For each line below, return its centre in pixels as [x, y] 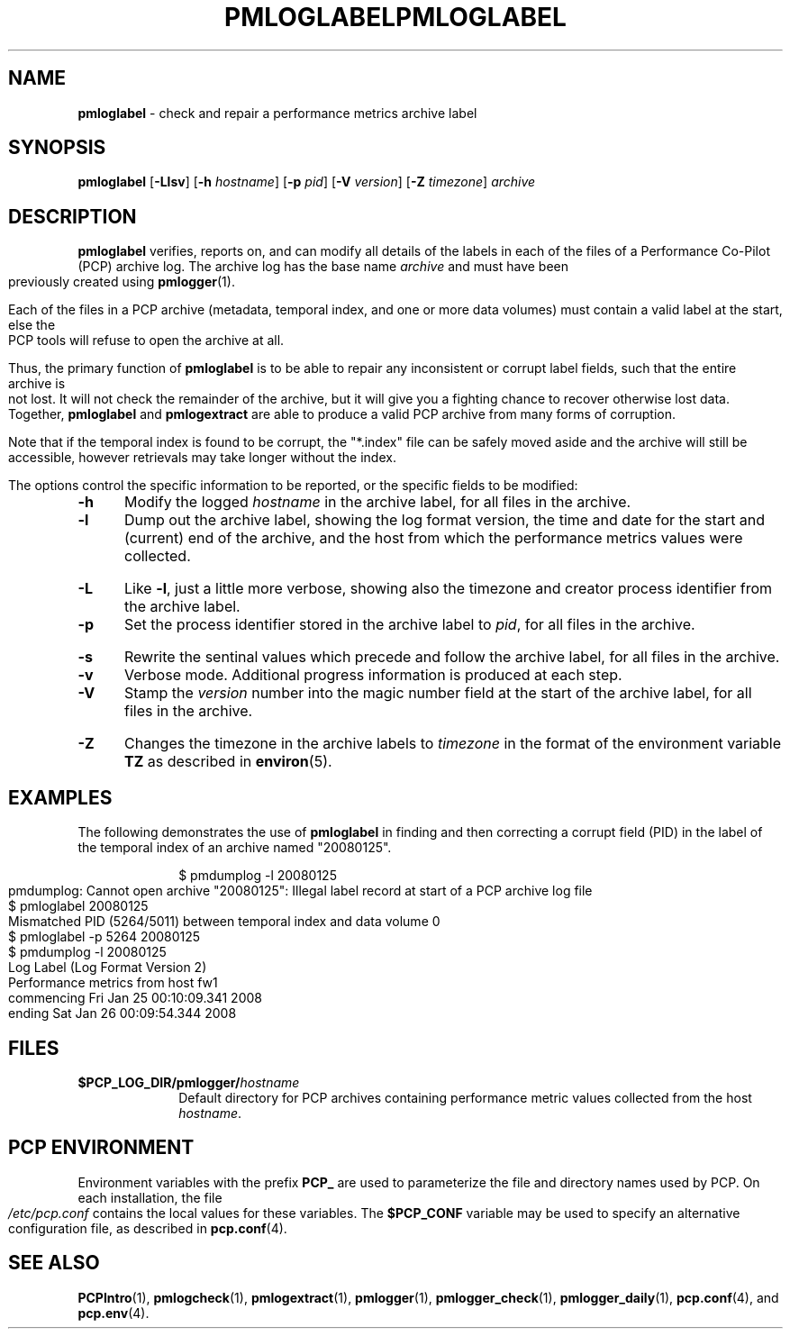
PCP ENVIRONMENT [101, 1148]
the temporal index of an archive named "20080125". [235, 848]
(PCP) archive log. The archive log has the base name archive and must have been [323, 267]
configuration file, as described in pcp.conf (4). [148, 1228]
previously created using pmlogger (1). [122, 282]
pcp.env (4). [114, 1313]
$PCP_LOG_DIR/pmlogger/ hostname [189, 1082]
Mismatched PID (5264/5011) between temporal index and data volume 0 [224, 922]
